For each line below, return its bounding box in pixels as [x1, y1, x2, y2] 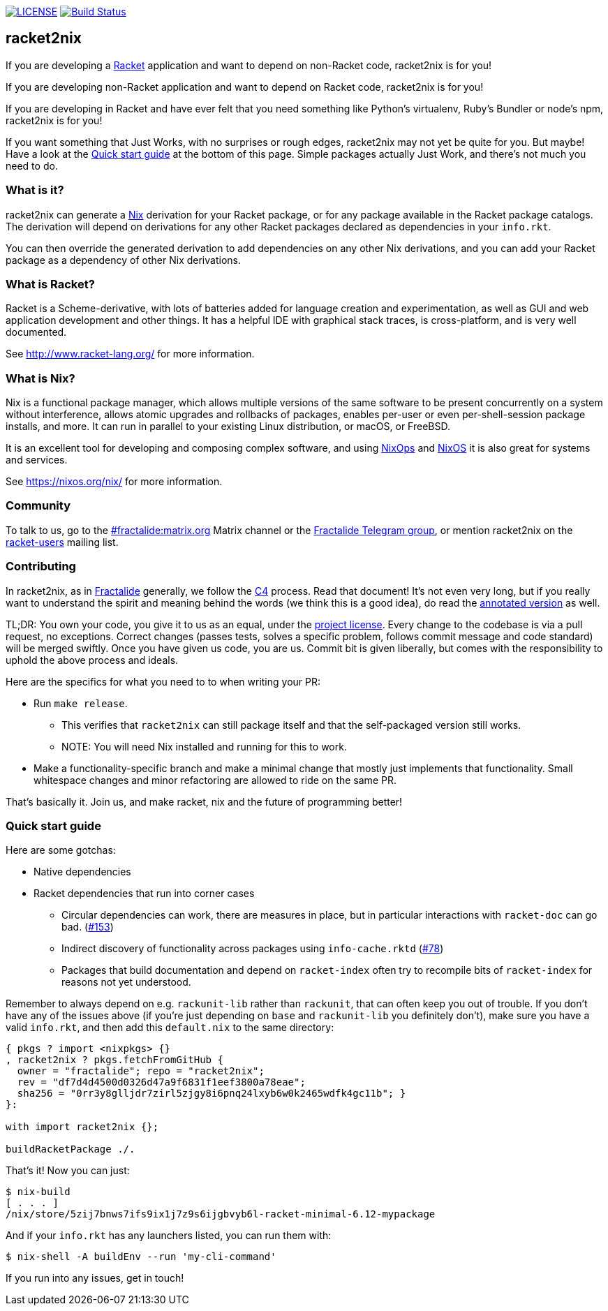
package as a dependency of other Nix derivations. [6, 253, 241, 266]
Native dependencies [34, 866, 131, 878]
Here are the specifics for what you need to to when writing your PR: [6, 675, 321, 688]
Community [6, 498, 71, 513]
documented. [6, 326, 67, 339]
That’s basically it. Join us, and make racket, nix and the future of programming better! [6, 795, 403, 808]
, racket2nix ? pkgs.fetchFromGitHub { [6, 1054, 223, 1066]
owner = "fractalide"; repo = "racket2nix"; [17, 1065, 265, 1077]
